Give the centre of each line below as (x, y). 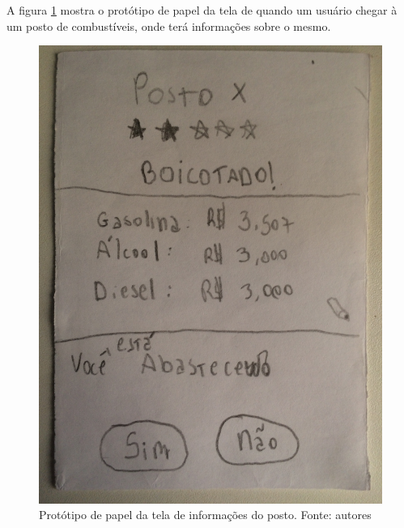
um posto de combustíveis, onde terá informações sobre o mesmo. (169, 26)
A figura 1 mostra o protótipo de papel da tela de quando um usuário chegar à (202, 10)
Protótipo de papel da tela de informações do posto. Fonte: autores (205, 515)
